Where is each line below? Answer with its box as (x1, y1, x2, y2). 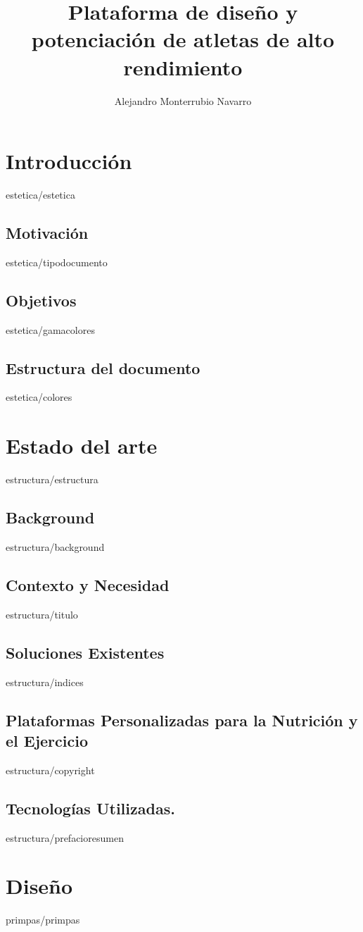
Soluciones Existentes (6, 641, 165, 663)
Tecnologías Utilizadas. (6, 797, 175, 819)
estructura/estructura (6, 472, 98, 487)
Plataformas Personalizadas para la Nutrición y (6, 709, 358, 731)
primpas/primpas (6, 912, 80, 927)
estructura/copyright (6, 762, 95, 777)
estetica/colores (6, 390, 72, 404)
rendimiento (123, 52, 243, 81)
